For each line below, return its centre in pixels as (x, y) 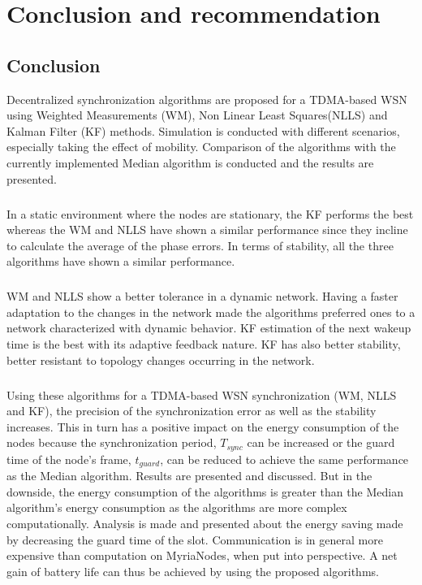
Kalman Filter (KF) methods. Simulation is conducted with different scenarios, (203, 130)
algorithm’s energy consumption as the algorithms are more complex (177, 507)
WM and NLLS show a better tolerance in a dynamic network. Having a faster (202, 296)
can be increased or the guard (321, 442)
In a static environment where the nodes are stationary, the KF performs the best (210, 213)
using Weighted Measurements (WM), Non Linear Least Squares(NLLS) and (197, 115)
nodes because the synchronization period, (112, 442)
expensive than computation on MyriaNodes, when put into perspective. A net (202, 555)
